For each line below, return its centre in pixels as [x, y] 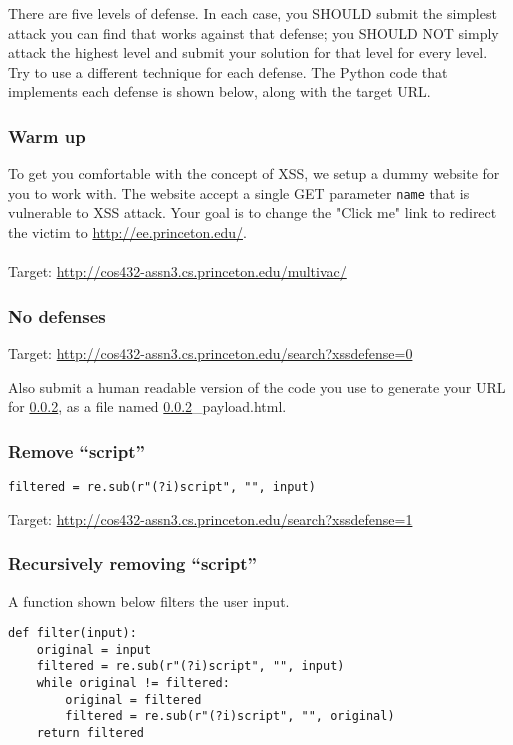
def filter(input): [72, 633]
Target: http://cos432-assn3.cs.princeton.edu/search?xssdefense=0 [210, 353]
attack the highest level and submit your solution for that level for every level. [248, 52]
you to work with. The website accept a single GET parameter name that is [239, 192]
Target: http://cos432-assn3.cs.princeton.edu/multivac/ [177, 271]
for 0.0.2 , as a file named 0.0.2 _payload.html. [147, 406]
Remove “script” [76, 450]
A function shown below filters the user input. [149, 600]
